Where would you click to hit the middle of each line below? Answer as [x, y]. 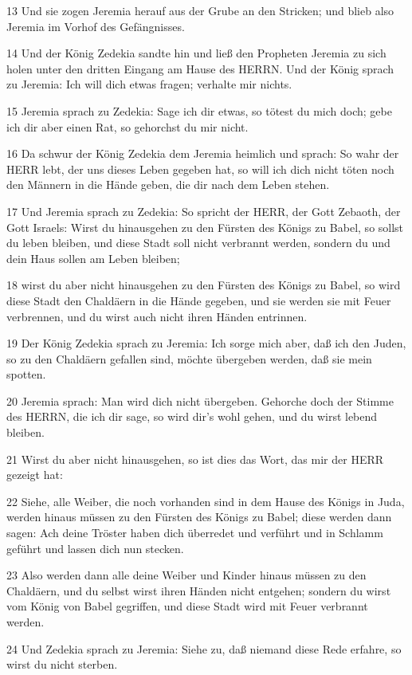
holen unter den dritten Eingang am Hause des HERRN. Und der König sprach [200, 68]
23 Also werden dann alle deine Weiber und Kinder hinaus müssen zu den [186, 575]
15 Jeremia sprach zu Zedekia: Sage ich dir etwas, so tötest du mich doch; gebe [199, 110]
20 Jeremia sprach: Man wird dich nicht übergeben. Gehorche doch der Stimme [200, 400]
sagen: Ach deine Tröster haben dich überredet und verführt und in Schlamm [195, 533]
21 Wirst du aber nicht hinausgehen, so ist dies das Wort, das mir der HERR [195, 459]
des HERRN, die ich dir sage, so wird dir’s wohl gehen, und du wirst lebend [192, 416]
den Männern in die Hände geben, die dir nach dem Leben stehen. [168, 184]
